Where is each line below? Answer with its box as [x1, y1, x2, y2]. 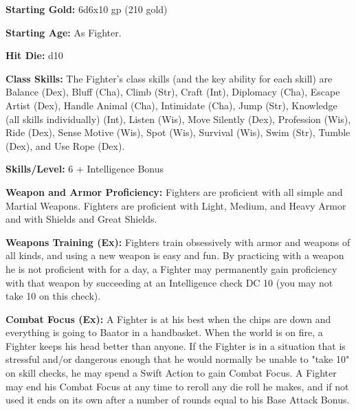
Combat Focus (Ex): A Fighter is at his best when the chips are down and [5, 311, 331, 326]
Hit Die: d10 [5, 48, 63, 63]
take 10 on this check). [5, 289, 101, 303]
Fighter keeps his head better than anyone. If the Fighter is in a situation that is [5, 338, 346, 353]
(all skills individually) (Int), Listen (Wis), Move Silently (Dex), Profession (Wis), [5, 111, 351, 126]
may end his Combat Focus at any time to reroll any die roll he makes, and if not [5, 379, 349, 393]
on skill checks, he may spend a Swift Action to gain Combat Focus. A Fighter [5, 366, 337, 380]
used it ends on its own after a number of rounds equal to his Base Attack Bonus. [5, 392, 350, 407]
